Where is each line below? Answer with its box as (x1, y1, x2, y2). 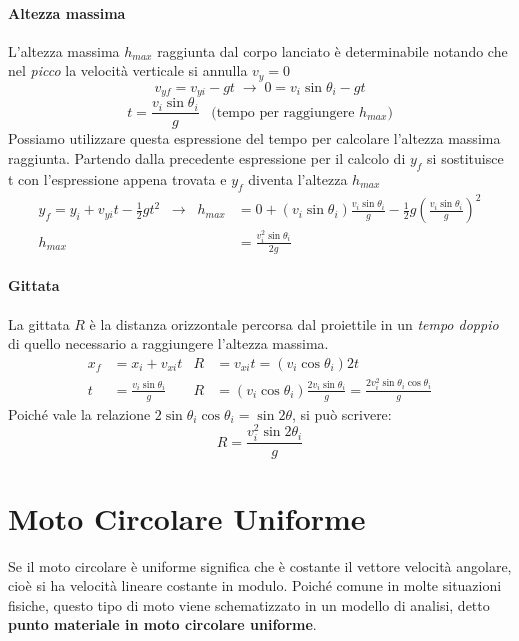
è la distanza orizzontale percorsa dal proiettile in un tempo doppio (89, 313, 499, 334)
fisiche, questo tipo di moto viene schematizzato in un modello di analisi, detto (8, 594, 490, 615)
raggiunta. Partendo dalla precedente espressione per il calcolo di (8, 147, 406, 168)
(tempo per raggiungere (211, 105, 355, 120)
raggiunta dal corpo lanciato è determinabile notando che (157, 40, 508, 61)
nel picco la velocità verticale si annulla (8, 60, 248, 81)
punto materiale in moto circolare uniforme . (8, 614, 317, 635)
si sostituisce (427, 147, 504, 168)
